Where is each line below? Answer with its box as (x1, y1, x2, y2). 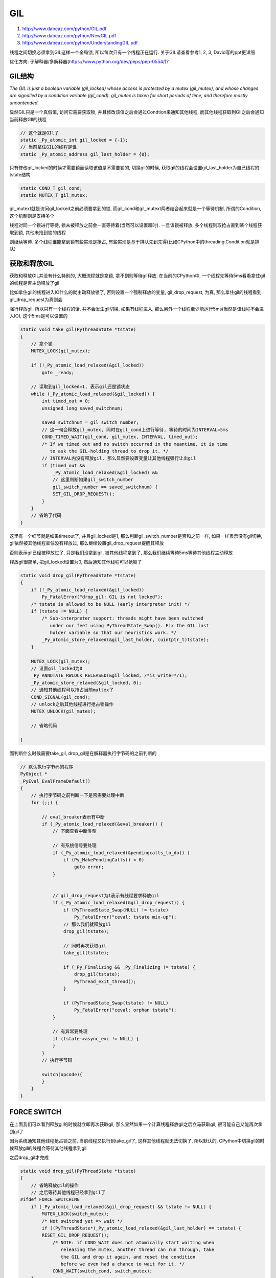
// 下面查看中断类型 (52, 828, 97, 834)
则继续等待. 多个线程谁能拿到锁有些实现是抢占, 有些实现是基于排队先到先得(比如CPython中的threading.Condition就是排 (9, 239, 260, 245)
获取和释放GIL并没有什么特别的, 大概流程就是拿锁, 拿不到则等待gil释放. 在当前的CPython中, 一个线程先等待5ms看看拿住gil (9, 272, 265, 279)
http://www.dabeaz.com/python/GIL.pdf (22, 26, 107, 32)
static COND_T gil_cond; (20, 186, 83, 191)
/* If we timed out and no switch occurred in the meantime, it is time (41, 441, 228, 447)
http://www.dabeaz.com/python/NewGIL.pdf (22, 32, 117, 38)
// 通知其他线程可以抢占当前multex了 (31, 687, 114, 693)
